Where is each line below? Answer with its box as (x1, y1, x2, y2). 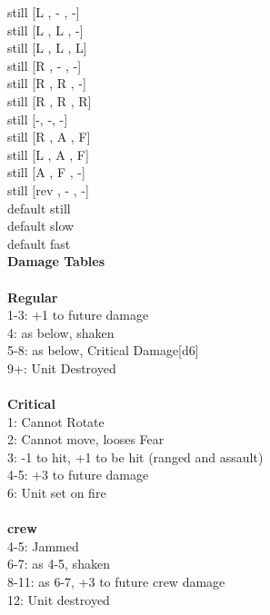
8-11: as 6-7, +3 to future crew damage (7, 572, 225, 590)
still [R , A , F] (7, 127, 91, 146)
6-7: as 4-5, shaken (7, 554, 110, 573)
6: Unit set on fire (7, 483, 106, 502)
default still (7, 198, 71, 217)
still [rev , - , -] (7, 180, 89, 199)
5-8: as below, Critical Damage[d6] (7, 341, 199, 360)
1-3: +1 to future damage (7, 305, 149, 324)
